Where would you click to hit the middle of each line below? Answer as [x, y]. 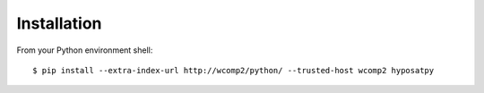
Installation [59, 23]
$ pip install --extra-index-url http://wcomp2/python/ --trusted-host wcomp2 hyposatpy [233, 70]
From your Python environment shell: [85, 50]
